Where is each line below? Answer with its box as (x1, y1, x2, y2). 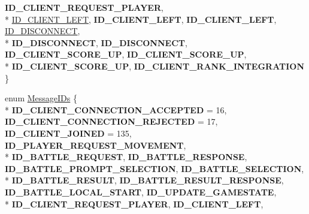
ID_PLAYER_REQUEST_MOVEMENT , (5, 138, 186, 151)
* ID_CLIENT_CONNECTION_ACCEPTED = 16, (5, 103, 227, 116)
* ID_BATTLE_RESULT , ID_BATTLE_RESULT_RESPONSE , (5, 174, 284, 186)
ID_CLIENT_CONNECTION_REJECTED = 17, (5, 115, 218, 128)
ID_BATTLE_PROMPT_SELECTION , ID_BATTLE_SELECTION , (5, 162, 304, 174)
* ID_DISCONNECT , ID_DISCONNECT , (5, 36, 187, 49)
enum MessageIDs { (5, 92, 77, 104)
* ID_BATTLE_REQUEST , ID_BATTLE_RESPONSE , (5, 150, 247, 163)
